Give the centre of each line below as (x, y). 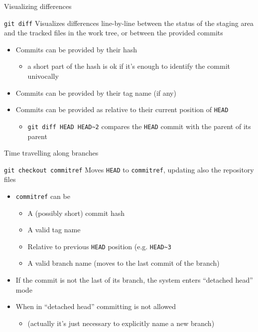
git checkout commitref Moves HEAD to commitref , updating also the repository (129, 169)
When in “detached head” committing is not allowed (96, 306)
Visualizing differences (38, 6)
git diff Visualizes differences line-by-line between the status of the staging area (129, 23)
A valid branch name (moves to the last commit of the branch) (124, 263)
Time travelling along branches (51, 153)
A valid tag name (54, 230)
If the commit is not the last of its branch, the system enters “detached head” (134, 280)
